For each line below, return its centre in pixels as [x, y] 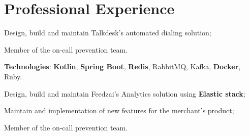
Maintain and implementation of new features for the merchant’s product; [119, 110]
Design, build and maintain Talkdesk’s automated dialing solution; [108, 33]
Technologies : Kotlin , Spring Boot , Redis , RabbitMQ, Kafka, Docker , [122, 66]
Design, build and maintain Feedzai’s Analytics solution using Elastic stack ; [125, 93]
